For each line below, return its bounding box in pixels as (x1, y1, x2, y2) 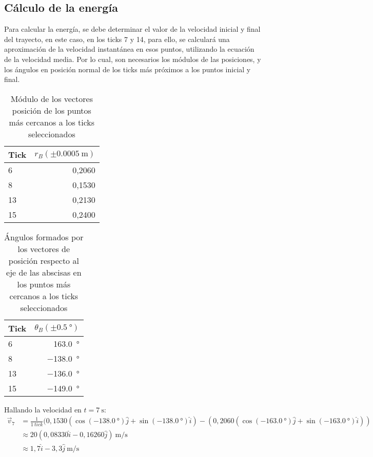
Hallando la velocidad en (4, 404, 82, 414)
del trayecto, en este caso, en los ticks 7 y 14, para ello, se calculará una (4, 33, 230, 44)
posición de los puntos (12, 104, 91, 116)
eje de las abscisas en (6, 266, 82, 278)
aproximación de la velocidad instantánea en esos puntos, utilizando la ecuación (4, 44, 254, 54)
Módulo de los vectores (10, 92, 93, 105)
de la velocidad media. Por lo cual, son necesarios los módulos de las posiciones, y (4, 53, 261, 64)
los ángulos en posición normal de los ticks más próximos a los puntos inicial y (4, 64, 251, 74)
